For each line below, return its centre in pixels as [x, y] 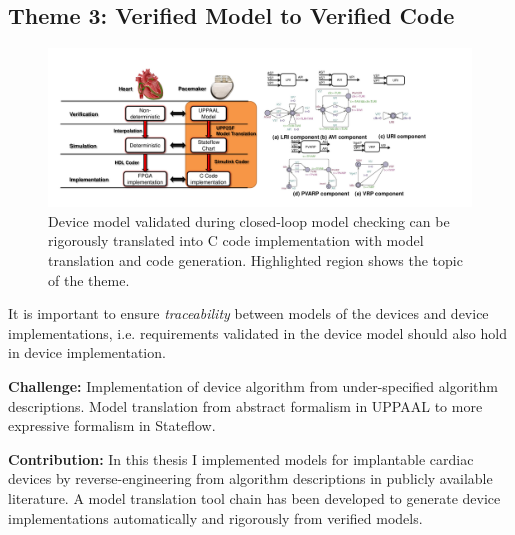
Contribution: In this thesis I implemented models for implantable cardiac [241, 458]
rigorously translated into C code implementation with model [236, 240]
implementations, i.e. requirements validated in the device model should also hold [257, 332]
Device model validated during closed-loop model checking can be [249, 220]
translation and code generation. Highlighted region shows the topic [255, 259]
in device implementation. [87, 352]
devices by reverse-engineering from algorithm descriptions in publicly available [250, 478]
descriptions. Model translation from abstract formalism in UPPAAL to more [245, 405]
